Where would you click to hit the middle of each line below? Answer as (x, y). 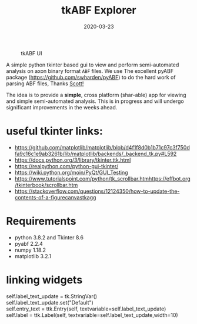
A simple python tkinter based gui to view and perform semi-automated (93, 65)
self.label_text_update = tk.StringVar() (52, 296)
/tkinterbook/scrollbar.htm (46, 185)
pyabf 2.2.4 (29, 243)
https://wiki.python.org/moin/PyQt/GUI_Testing (71, 172)
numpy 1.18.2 (30, 250)
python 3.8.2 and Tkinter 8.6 (49, 237)
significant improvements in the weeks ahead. (62, 107)
